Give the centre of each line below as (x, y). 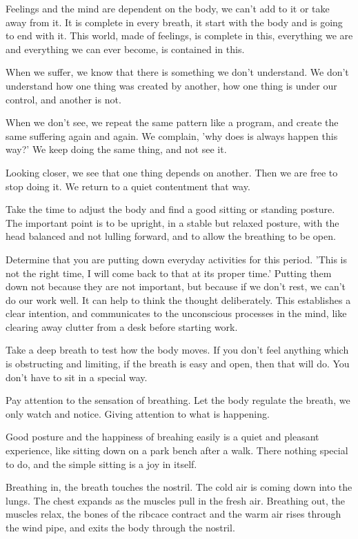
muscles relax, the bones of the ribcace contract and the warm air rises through (173, 514)
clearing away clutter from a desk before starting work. (122, 326)
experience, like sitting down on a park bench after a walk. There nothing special (177, 450)
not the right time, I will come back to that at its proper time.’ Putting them (169, 273)
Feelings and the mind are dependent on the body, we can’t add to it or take (168, 8)
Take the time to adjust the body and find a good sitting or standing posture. (170, 209)
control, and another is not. (63, 99)
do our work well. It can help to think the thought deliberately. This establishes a (178, 299)
